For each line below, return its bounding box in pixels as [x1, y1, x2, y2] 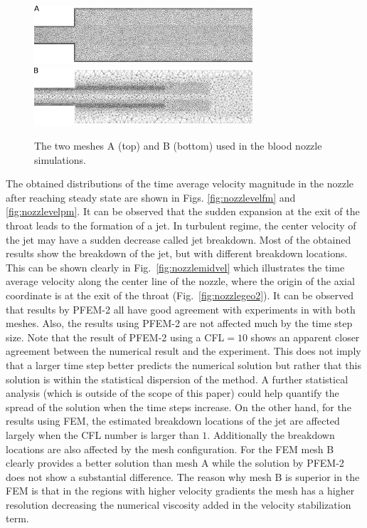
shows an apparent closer [250, 329, 360, 344]
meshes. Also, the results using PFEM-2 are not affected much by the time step [6, 316, 353, 331]
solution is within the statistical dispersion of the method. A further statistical [6, 371, 349, 386]
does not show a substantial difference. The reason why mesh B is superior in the [6, 469, 360, 484]
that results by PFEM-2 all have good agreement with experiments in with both [6, 301, 356, 316]
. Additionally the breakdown [207, 427, 335, 442]
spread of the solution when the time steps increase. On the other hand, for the [6, 399, 351, 414]
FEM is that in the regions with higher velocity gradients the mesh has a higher [6, 483, 355, 498]
